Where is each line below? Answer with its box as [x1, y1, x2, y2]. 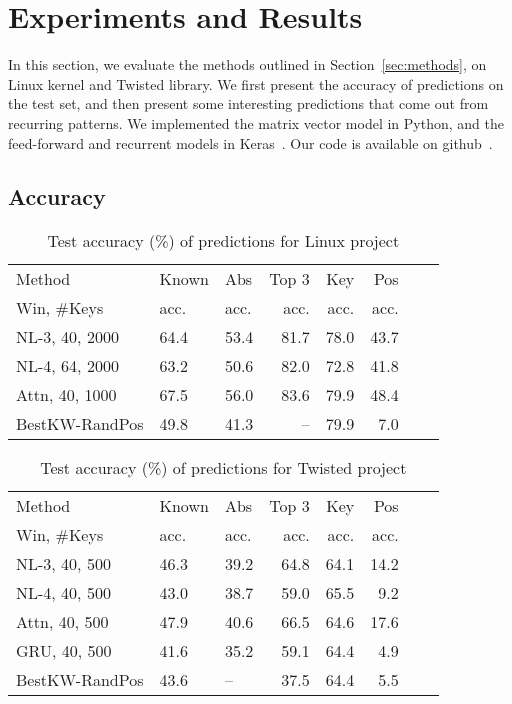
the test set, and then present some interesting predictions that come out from [8, 93, 489, 114]
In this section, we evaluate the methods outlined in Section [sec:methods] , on [8, 54, 487, 75]
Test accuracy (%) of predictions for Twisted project [40, 456, 407, 480]
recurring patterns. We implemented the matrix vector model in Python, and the [8, 112, 504, 133]
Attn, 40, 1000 [16, 383, 117, 407]
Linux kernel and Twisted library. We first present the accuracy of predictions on [8, 73, 504, 94]
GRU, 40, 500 [16, 639, 112, 663]
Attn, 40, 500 [16, 610, 109, 634]
